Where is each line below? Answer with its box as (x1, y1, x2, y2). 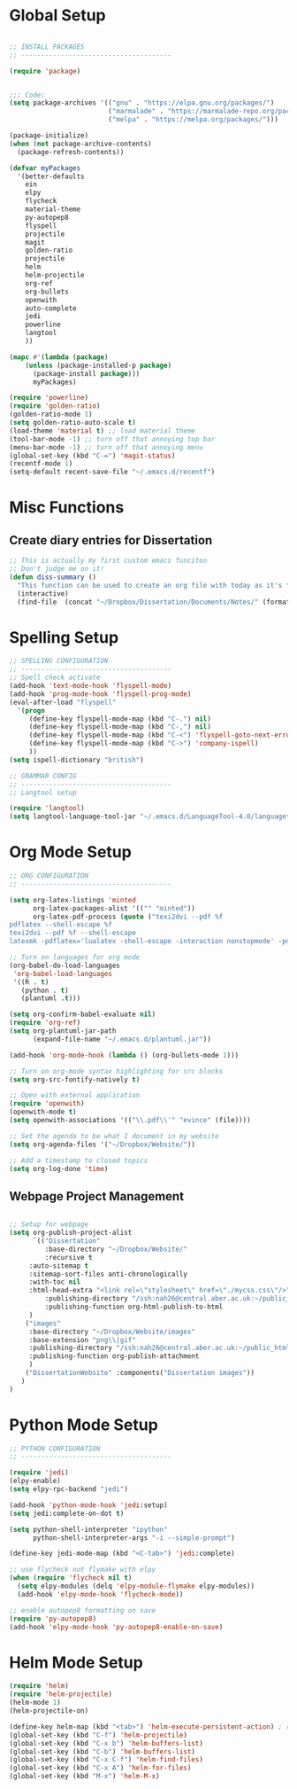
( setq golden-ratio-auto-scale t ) (9, 418, 137, 427)
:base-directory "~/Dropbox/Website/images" (28, 1327, 196, 1336)
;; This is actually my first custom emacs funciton (9, 556, 208, 566)
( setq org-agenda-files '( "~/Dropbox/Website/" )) (9, 1140, 196, 1149)
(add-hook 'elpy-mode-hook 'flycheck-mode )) (17, 1590, 184, 1598)
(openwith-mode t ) (9, 1107, 77, 1117)
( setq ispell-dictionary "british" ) (9, 755, 144, 764)
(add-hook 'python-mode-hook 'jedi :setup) (9, 1500, 168, 1510)
